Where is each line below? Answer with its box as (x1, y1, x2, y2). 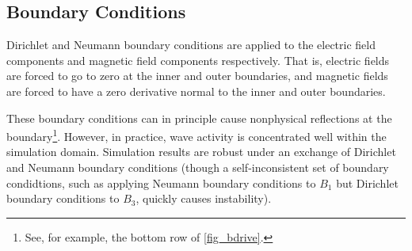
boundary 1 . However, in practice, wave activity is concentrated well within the (6, 126, 387, 144)
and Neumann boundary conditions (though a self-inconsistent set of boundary (6, 159, 389, 176)
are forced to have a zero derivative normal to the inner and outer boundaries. (6, 82, 386, 99)
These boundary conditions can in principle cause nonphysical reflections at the (6, 109, 392, 126)
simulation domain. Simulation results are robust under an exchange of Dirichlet (6, 143, 396, 160)
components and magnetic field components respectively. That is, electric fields (6, 51, 390, 68)
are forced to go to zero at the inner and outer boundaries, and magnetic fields (6, 67, 388, 84)
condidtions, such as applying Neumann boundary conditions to (6, 174, 316, 191)
